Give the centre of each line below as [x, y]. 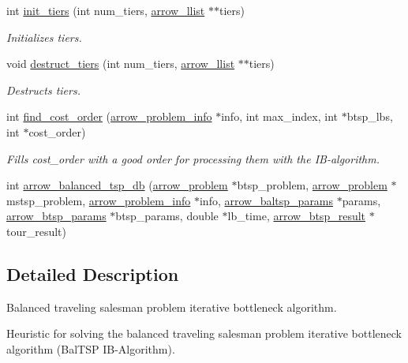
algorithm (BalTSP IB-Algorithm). [91, 348]
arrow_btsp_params [56, 216]
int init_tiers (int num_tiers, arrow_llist [106, 10]
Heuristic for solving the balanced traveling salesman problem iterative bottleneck [204, 333]
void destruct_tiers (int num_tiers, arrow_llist [121, 64]
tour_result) [37, 231]
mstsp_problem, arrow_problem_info [99, 200]
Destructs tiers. [43, 90]
